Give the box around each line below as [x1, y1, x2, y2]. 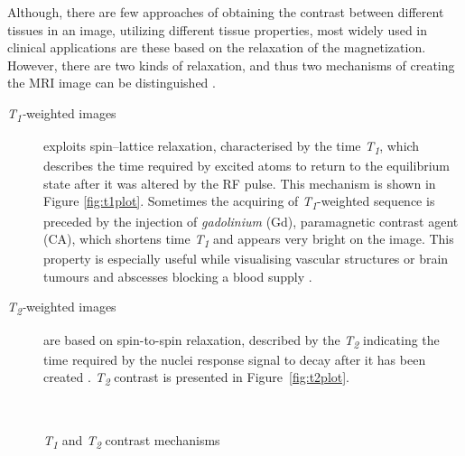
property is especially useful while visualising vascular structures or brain [43, 249, 449, 268]
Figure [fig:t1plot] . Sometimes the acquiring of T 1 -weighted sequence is [43, 191, 435, 213]
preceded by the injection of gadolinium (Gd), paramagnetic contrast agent [43, 211, 459, 230]
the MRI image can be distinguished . [7, 73, 216, 92]
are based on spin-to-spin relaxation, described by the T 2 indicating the [43, 330, 440, 351]
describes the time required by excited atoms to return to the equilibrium [43, 156, 451, 175]
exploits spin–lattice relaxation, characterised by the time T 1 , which [43, 136, 420, 157]
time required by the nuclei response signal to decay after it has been [43, 349, 426, 368]
